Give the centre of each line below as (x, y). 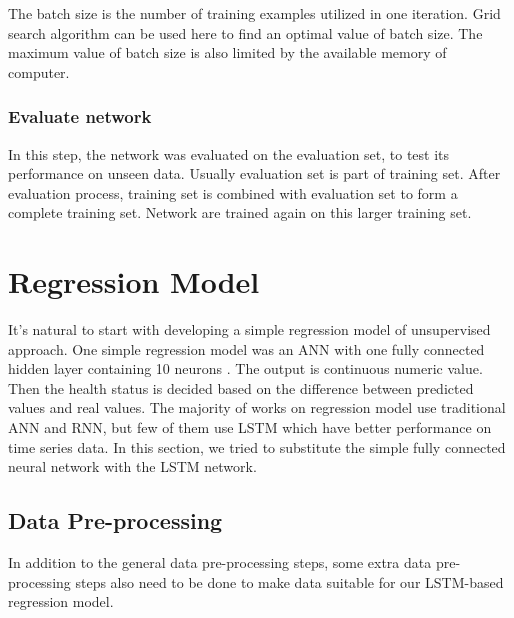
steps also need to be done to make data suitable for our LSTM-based (289, 581)
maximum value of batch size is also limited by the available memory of (227, 52)
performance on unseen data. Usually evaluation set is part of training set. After (254, 173)
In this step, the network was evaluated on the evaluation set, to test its (229, 153)
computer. (39, 71)
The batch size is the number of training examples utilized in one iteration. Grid (254, 13)
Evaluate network (80, 116)
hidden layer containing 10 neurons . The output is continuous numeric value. (245, 368)
